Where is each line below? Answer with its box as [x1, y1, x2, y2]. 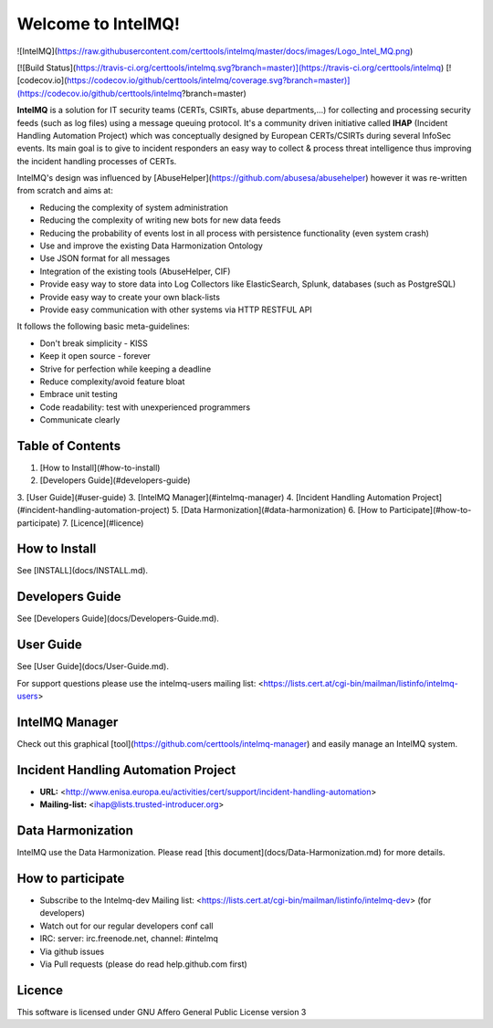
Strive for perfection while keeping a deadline [39, 363, 212, 374]
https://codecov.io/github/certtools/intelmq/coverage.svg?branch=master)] [67, 75, 351, 86]
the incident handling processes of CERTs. [16, 155, 177, 166]
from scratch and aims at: [16, 185, 113, 196]
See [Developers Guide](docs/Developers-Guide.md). [16, 613, 219, 624]
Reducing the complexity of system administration [39, 202, 228, 213]
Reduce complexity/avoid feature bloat [39, 375, 185, 387]
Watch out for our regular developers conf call [39, 920, 214, 931]
